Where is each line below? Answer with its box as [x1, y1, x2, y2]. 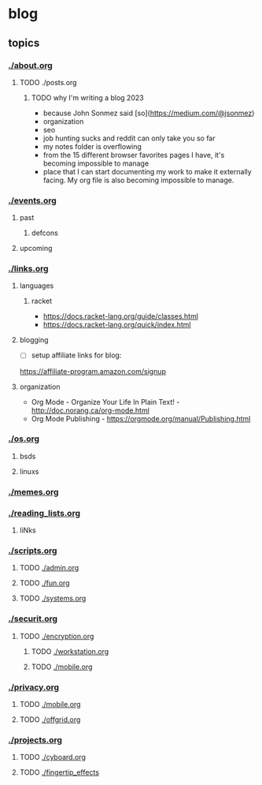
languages [19, 281, 54, 290]
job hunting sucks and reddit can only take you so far [42, 133, 216, 143]
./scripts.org [8, 545, 57, 556]
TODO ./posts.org [19, 77, 77, 87]
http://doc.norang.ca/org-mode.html [31, 406, 149, 415]
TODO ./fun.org [19, 578, 70, 588]
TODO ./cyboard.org [19, 753, 87, 762]
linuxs [19, 466, 39, 476]
